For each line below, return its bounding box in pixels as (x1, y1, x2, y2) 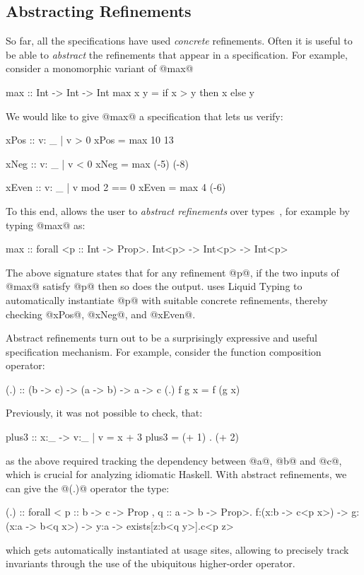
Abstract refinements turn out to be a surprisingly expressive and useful (6, 330, 318, 345)
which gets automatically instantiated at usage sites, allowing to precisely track (6, 542, 349, 557)
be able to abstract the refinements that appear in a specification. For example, (6, 47, 348, 62)
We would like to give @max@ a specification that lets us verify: (6, 108, 283, 123)
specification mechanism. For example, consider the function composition (6, 344, 322, 359)
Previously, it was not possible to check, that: (6, 405, 203, 420)
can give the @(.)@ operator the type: (6, 480, 170, 495)
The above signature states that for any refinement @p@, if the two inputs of (6, 265, 339, 279)
